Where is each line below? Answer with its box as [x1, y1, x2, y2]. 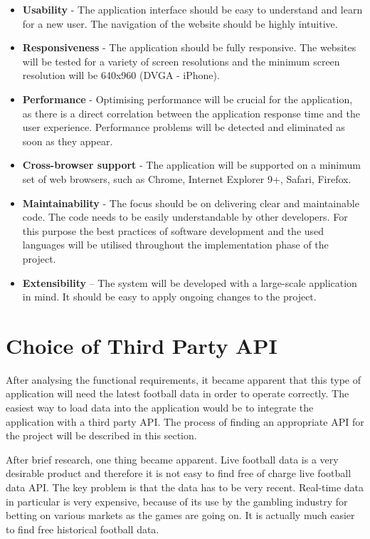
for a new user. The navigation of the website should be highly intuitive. [22, 16, 338, 31]
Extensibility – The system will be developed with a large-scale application [22, 275, 357, 290]
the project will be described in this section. [6, 428, 197, 443]
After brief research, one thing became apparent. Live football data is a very [6, 451, 339, 466]
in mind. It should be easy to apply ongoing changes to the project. [22, 289, 317, 304]
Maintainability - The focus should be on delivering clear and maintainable [22, 195, 359, 210]
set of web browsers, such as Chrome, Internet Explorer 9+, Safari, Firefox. [22, 171, 351, 186]
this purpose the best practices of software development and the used [22, 223, 324, 238]
